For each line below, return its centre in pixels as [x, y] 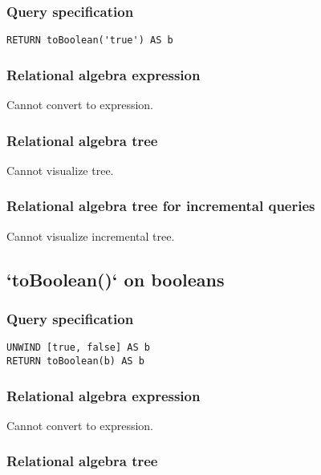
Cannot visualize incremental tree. [91, 235]
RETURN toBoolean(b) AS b [75, 361]
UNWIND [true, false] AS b [78, 348]
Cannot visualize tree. [60, 170]
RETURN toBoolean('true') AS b [90, 41]
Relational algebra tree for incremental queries [161, 206]
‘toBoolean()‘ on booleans [116, 279]
